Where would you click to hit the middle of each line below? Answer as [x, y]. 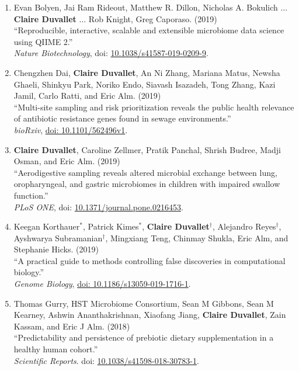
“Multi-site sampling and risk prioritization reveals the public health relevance [154, 107]
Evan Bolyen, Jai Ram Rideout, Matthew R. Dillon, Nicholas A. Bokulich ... [151, 7]
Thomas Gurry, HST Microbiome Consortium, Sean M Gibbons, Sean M [144, 303]
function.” [31, 195]
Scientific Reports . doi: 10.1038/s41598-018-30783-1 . [106, 360]
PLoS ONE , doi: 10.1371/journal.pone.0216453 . [98, 207]
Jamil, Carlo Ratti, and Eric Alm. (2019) [87, 96]
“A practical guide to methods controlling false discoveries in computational [149, 260]
